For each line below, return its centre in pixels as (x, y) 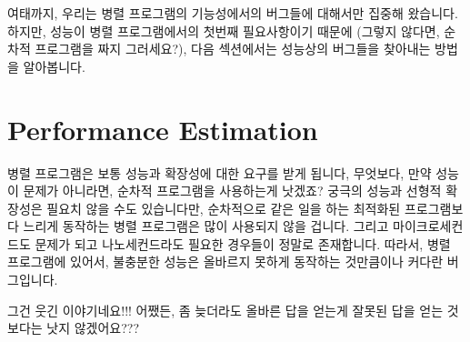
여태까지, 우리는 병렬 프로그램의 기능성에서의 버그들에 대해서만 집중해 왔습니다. (233, 13)
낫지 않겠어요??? (93, 328)
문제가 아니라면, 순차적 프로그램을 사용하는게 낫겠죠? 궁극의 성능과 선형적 (232, 191)
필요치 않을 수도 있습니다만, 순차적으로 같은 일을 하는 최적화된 (224, 208)
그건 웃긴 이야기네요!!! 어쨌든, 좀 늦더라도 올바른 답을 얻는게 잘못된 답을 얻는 (225, 310)
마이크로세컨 (428, 226)
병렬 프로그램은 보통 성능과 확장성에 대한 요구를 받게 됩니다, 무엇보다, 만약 (220, 172)
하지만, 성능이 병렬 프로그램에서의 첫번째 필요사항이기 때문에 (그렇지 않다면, (224, 30)
